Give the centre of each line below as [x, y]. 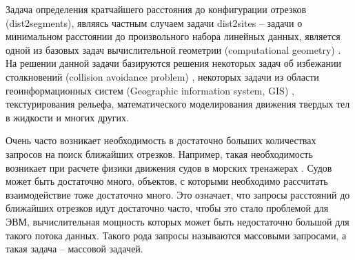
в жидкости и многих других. [67, 117]
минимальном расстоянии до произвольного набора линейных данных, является [173, 36]
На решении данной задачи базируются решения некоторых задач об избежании [174, 63]
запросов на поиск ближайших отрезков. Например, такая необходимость [159, 153]
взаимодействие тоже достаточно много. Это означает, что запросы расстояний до [178, 194]
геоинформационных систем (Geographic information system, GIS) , [150, 90]
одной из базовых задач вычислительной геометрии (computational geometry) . [173, 49]
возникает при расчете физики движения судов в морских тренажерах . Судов [169, 167]
